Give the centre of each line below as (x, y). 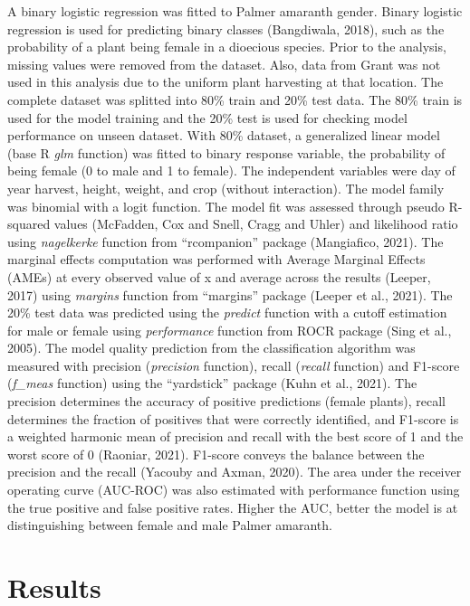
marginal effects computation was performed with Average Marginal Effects (216, 259)
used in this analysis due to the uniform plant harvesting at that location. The (225, 82)
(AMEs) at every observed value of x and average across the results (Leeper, (219, 276)
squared (29, 224)
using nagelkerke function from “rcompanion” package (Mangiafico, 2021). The (225, 241)
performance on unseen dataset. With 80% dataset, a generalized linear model (224, 135)
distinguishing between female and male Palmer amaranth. (170, 525)
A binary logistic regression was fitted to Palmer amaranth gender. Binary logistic (235, 11)
